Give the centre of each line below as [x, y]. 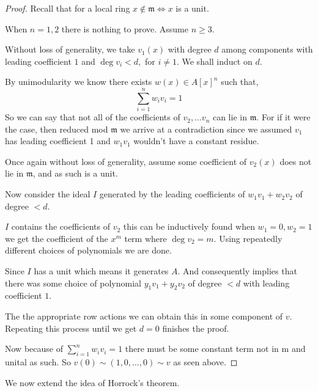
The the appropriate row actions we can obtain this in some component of [144, 316]
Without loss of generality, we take [70, 49]
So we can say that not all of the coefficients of [93, 117]
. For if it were [283, 117]
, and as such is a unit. [75, 173]
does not [296, 161]
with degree [190, 49]
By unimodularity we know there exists [79, 82]
